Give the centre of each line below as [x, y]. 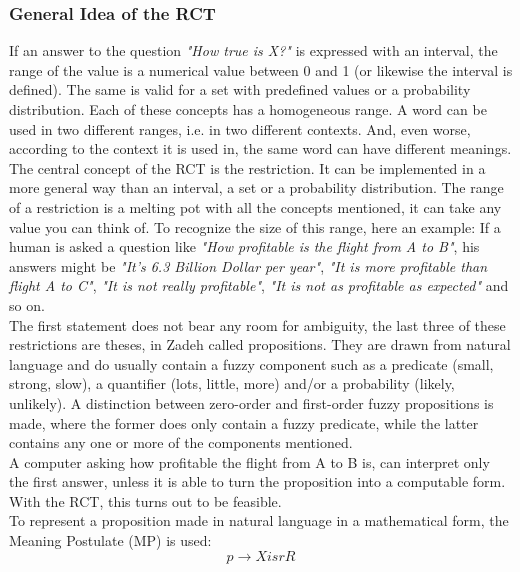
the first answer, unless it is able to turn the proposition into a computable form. [257, 481]
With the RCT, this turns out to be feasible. [145, 500]
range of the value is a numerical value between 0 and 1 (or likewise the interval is [261, 69]
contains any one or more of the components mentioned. [181, 442]
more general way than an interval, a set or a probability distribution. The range [256, 187]
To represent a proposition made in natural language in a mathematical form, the [259, 520]
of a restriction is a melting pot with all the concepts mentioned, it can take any [255, 206]
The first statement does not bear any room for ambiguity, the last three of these [257, 324]
